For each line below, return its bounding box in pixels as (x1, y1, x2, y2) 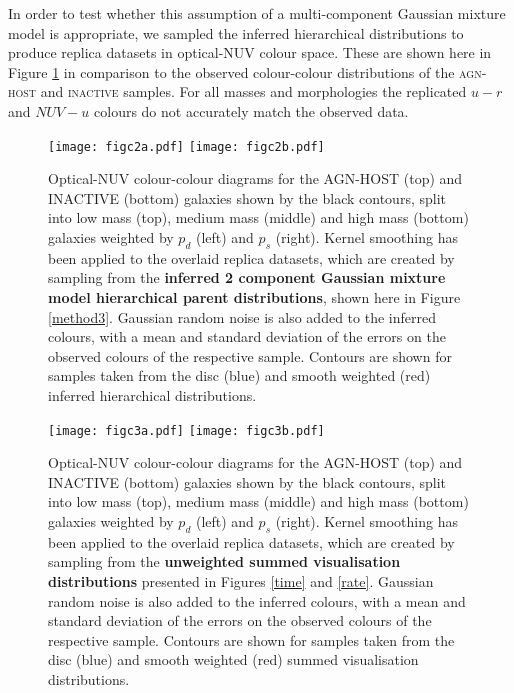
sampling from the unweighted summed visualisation (48, 551, 401, 572)
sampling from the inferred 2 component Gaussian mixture (48, 267, 446, 288)
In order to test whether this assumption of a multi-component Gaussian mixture (8, 3, 506, 23)
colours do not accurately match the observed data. (94, 100, 409, 121)
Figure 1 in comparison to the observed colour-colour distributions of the (8, 61, 455, 82)
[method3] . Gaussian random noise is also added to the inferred (48, 306, 436, 327)
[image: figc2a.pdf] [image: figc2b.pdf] (48, 139, 325, 154)
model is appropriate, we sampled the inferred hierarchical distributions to (8, 22, 464, 43)
